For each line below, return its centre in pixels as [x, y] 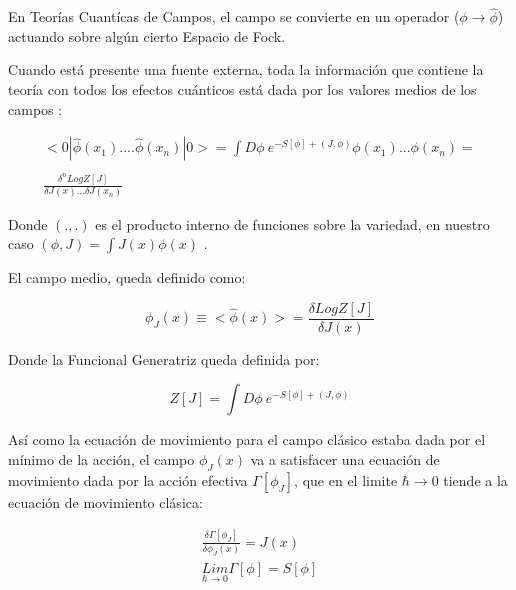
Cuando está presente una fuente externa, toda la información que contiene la [246, 69]
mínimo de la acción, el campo [101, 458]
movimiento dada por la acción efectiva [128, 479]
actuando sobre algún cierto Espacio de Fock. [147, 35]
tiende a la [475, 479]
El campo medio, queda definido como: [127, 277]
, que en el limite [346, 479]
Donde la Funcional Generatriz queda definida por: [164, 358]
